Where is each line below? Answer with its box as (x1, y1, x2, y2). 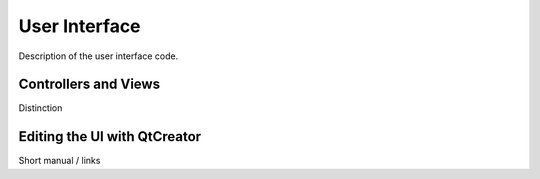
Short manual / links (18, 155, 101, 167)
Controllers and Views (18, 76, 160, 93)
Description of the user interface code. (18, 50, 179, 62)
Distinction (18, 102, 63, 114)
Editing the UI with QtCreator (18, 128, 202, 145)
